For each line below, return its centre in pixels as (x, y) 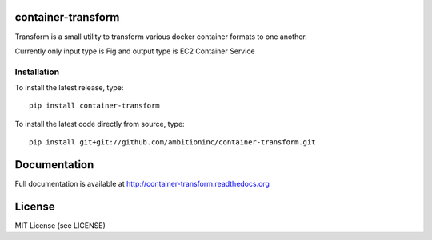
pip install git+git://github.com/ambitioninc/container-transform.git (172, 142)
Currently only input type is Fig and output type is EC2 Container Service (135, 51)
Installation (37, 72)
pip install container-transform (94, 106)
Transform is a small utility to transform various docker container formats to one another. (161, 37)
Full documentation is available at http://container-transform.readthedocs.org (142, 184)
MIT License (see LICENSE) (60, 226)
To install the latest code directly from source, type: (100, 124)
